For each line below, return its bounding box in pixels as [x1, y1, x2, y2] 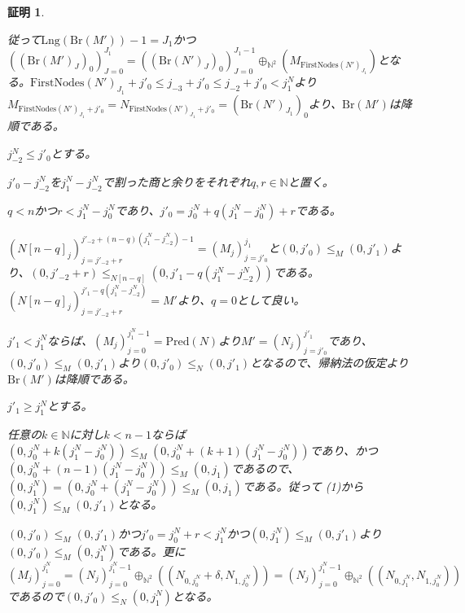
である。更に [116, 542, 186, 559]
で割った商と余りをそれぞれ [102, 173, 251, 190]
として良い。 [236, 291, 305, 308]
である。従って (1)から [242, 477, 364, 494]
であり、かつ [309, 441, 378, 458]
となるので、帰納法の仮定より [250, 354, 409, 371]
